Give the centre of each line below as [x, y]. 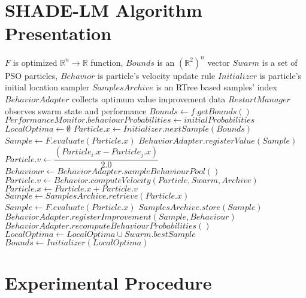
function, [107, 62]
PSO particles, [31, 75]
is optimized [35, 62]
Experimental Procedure [108, 283]
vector [219, 62]
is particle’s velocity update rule [156, 75]
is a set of [280, 62]
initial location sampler [47, 87]
